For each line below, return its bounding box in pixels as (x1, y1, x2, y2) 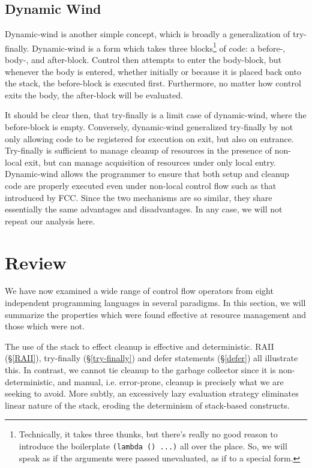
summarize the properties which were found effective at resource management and (5, 308, 307, 320)
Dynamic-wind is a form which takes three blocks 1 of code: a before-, (32, 40, 286, 54)
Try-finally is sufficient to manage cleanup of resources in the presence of (5, 144, 272, 157)
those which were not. (5, 320, 85, 332)
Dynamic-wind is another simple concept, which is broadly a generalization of (5, 28, 290, 40)
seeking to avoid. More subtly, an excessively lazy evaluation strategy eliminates (5, 387, 299, 400)
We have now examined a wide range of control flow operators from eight (5, 284, 274, 297)
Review (5, 250, 67, 274)
